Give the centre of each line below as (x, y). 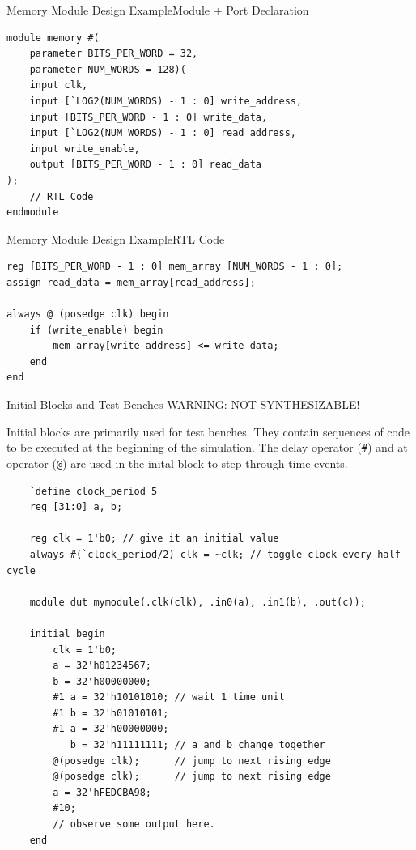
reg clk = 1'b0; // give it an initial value (154, 539)
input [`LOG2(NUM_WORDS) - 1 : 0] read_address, (163, 133)
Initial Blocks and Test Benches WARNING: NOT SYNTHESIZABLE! (183, 404)
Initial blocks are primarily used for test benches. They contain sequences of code (208, 431)
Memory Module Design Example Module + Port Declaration (158, 10)
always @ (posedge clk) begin (88, 314)
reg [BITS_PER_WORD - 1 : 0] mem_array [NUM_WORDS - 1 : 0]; (175, 267)
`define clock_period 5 (93, 491)
